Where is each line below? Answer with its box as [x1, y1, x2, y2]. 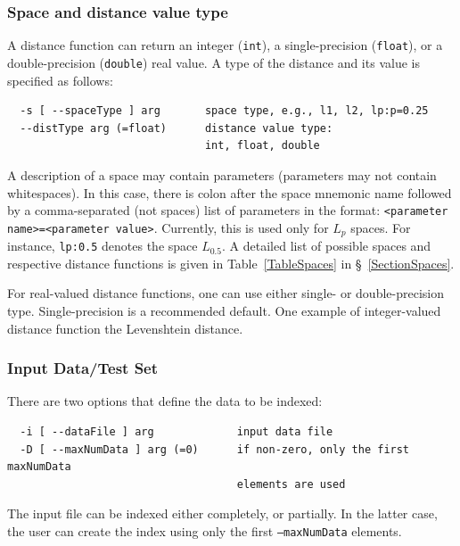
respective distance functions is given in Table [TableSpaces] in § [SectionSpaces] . [7, 253, 455, 272]
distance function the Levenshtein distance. [7, 318, 243, 337]
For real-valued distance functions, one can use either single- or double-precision [7, 284, 444, 302]
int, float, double [204, 139, 320, 153]
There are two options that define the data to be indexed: [7, 392, 323, 410]
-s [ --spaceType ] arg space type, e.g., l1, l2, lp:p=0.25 [20, 104, 429, 118]
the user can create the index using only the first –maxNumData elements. [7, 522, 402, 541]
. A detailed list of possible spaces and [222, 236, 431, 255]
